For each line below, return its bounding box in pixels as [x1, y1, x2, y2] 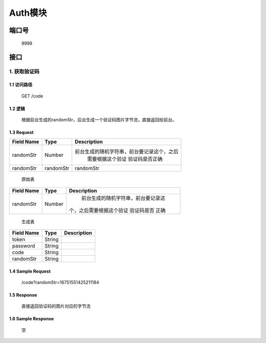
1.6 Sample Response [9, 316, 54, 322]
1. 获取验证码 [9, 68, 39, 75]
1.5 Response [9, 292, 37, 298]
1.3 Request [9, 129, 34, 135]
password [12, 242, 35, 249]
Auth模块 [9, 7, 47, 18]
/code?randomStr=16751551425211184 [21, 279, 100, 285]
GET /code [21, 93, 44, 99]
